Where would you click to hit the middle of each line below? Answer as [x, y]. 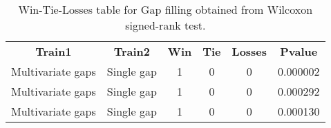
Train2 [132, 51]
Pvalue [299, 51]
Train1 [54, 51]
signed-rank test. [165, 25]
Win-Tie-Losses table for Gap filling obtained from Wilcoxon [165, 9]
